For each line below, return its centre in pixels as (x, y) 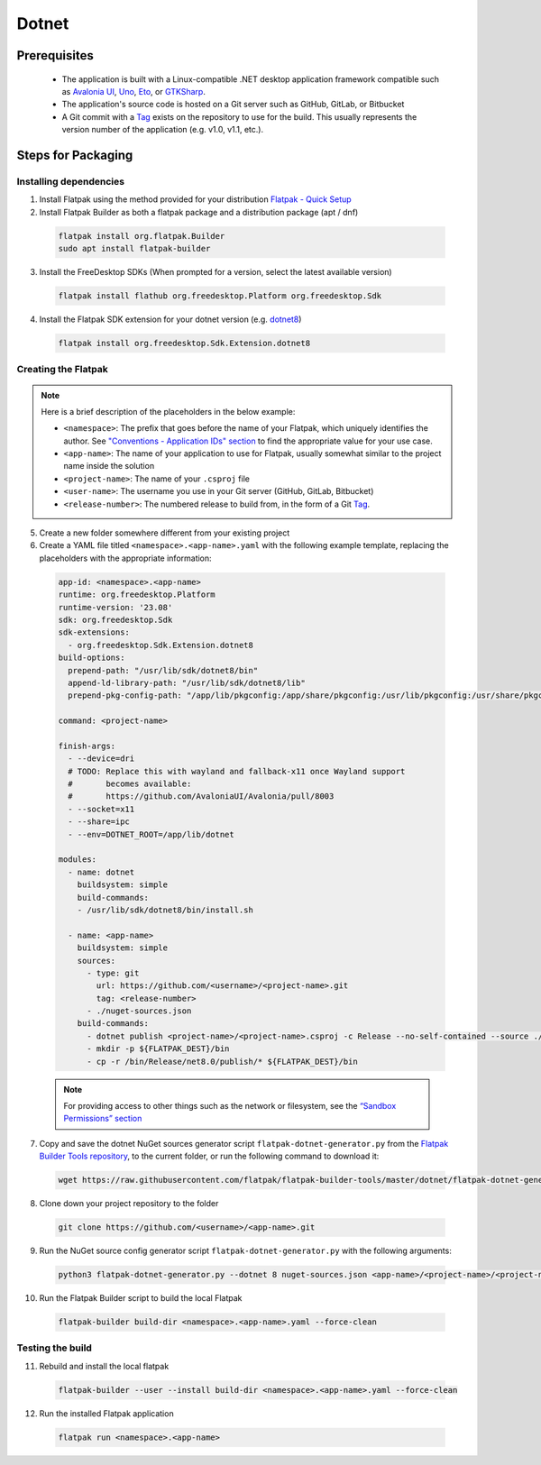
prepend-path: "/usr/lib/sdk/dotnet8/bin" (163, 670)
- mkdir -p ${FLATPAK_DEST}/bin (158, 1049)
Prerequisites (55, 55)
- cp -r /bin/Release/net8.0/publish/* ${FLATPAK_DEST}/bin (222, 1061)
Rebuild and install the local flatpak (104, 1366)
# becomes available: (130, 784)
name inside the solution (109, 466)
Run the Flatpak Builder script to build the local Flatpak (141, 1298)
